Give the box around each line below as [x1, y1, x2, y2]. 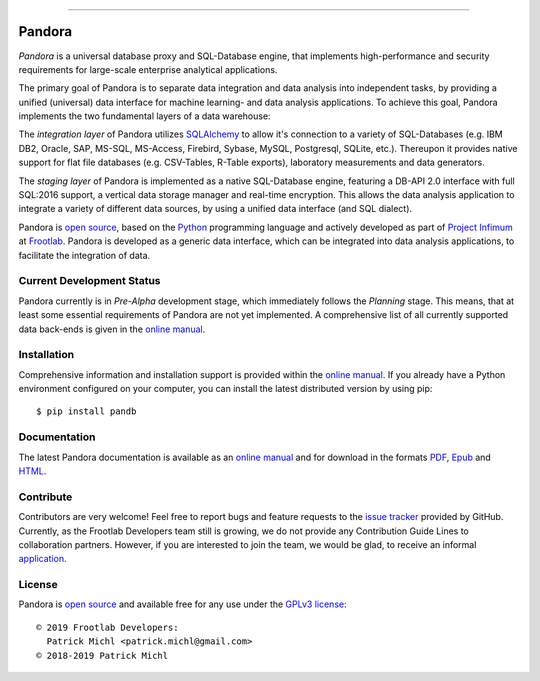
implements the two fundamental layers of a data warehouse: [18, 110, 271, 122]
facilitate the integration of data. [18, 249, 151, 261]
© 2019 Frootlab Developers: [36, 621, 179, 633]
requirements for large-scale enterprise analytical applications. [18, 63, 278, 75]
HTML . [18, 465, 47, 477]
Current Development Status [18, 274, 161, 288]
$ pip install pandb [36, 406, 137, 417]
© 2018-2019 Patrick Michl [36, 650, 169, 661]
